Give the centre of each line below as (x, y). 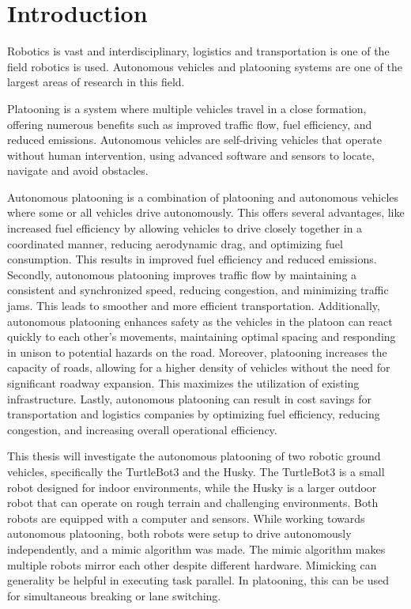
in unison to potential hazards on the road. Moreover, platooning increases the (197, 352)
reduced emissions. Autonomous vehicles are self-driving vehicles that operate (194, 140)
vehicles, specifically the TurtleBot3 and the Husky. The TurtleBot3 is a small (196, 471)
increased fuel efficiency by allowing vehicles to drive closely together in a (185, 228)
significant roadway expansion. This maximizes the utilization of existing (183, 383)
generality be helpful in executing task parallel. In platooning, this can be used (198, 580)
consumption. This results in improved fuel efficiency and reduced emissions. (192, 259)
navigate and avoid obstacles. (78, 170)
